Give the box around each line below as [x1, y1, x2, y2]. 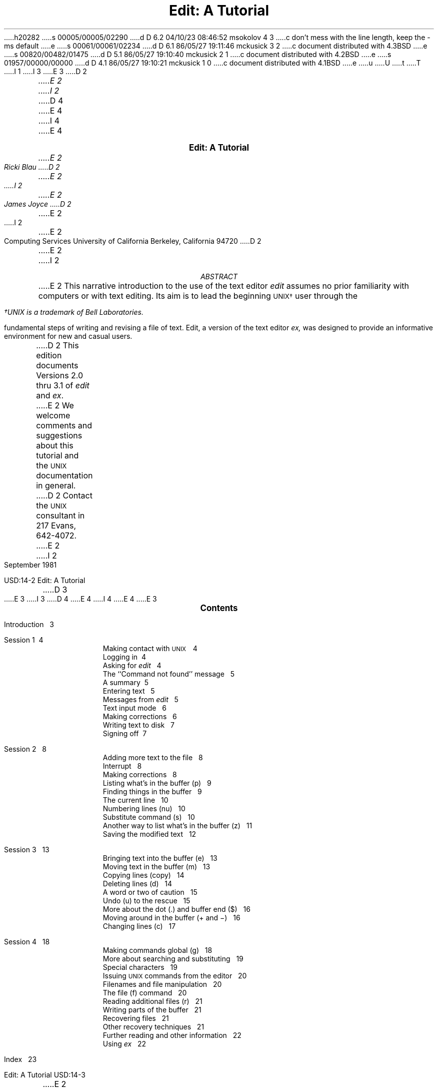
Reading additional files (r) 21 [102, 996, 202, 1005]
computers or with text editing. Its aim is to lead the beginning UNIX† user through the [38, 290, 357, 301]
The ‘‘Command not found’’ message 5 [102, 669, 234, 678]
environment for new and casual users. [4, 331, 132, 340]
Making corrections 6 [102, 712, 177, 721]
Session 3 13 [4, 845, 49, 854]
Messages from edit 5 [102, 695, 178, 704]
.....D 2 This [36, 340, 79, 350]
